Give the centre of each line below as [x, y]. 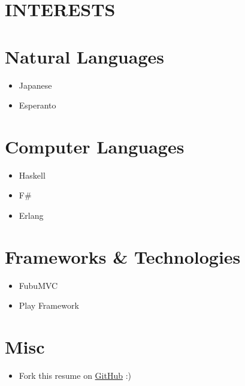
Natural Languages [84, 56]
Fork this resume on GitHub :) [75, 376]
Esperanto [37, 105]
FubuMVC [38, 285]
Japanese [35, 85]
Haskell [32, 175]
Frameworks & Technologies [123, 256]
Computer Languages [95, 146]
